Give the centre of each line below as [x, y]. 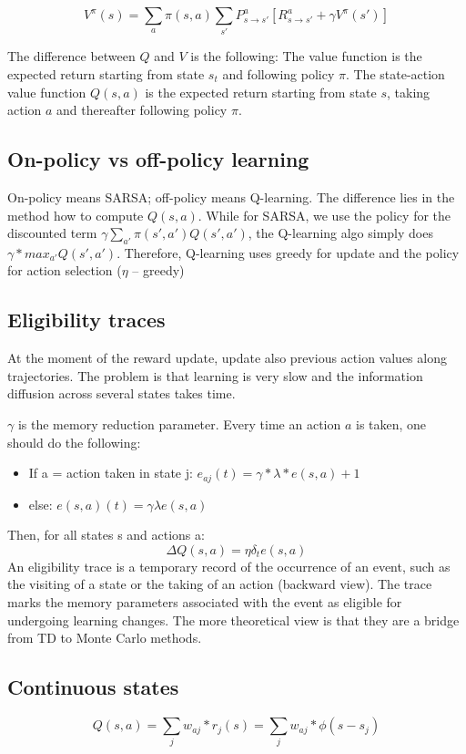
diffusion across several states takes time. [122, 393]
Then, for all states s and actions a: [106, 535]
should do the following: [74, 442]
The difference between [71, 56]
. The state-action [395, 73]
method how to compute [76, 215]
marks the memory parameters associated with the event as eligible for [205, 602]
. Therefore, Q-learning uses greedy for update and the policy [288, 252]
